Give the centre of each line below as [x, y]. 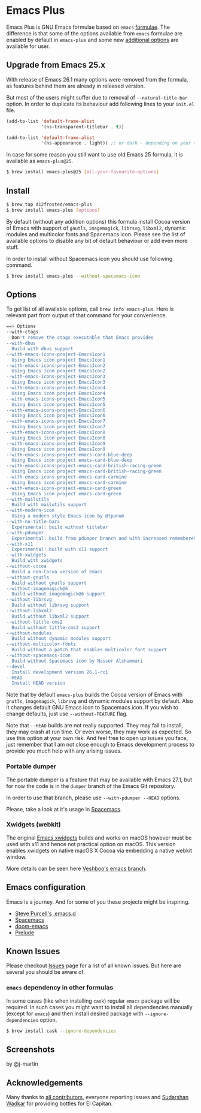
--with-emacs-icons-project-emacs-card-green [64, 488]
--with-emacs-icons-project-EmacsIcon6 [56, 410]
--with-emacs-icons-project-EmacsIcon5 [56, 399]
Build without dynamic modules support [61, 639]
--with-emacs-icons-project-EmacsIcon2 [56, 366]
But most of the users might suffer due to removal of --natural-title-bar [97, 97]
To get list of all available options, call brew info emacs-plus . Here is [90, 309]
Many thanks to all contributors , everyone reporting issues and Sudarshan [98, 1097]
